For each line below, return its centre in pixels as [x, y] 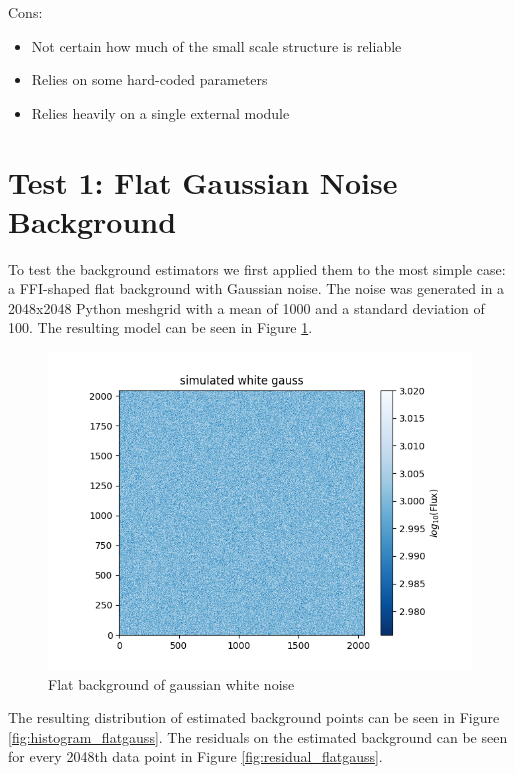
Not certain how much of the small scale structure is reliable [216, 45]
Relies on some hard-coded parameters [149, 79]
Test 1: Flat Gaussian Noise [203, 181]
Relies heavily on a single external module [160, 112]
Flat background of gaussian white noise [171, 683]
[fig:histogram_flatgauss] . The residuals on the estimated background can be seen [258, 736]
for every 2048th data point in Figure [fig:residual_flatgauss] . [195, 756]
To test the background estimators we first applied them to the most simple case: [257, 268]
